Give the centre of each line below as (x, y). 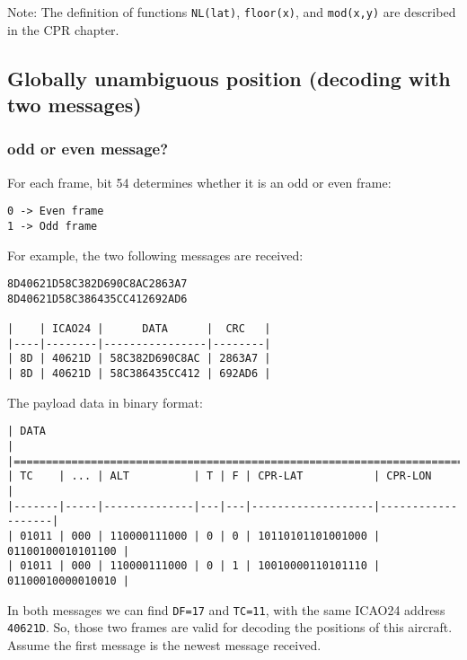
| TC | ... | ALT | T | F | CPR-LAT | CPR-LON (220, 476)
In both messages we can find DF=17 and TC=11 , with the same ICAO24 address (226, 609)
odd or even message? (88, 149)
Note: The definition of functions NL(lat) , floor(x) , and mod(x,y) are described (232, 12)
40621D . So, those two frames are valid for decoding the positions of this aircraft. (230, 627)
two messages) (75, 105)
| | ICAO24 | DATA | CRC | (139, 329)
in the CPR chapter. (63, 29)
